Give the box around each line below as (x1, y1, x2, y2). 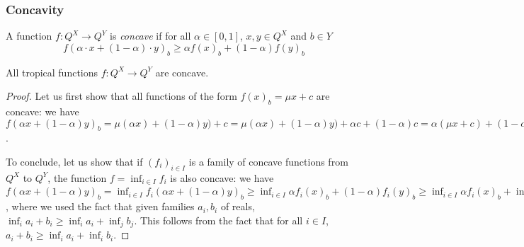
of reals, (220, 199, 255, 214)
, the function (47, 170, 107, 185)
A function (6, 28, 52, 43)
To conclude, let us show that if (6, 154, 143, 168)
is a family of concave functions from (188, 154, 348, 168)
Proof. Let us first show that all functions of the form (6, 88, 237, 103)
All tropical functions (6, 64, 98, 79)
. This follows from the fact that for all (134, 212, 303, 227)
